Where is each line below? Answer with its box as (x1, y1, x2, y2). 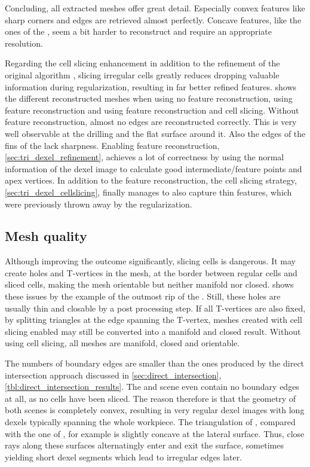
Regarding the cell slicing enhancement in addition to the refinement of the (5, 57, 280, 69)
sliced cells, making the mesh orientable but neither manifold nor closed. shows (5, 278, 294, 291)
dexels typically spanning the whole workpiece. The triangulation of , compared (5, 416, 296, 428)
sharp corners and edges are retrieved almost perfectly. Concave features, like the (5, 13, 302, 26)
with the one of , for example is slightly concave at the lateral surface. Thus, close (5, 427, 305, 439)
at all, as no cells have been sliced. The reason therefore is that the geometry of (5, 392, 296, 404)
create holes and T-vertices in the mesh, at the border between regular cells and (5, 266, 297, 279)
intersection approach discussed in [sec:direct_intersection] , (5, 368, 222, 381)
